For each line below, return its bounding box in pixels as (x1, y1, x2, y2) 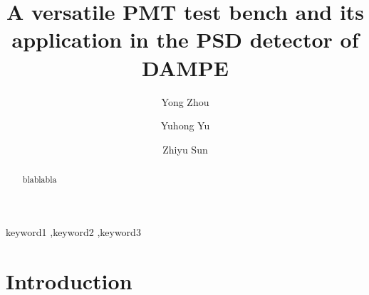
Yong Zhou (161, 94, 209, 109)
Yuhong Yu (160, 118, 210, 133)
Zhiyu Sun (162, 141, 208, 156)
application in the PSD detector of (11, 25, 359, 54)
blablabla (22, 173, 57, 186)
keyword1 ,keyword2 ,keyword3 (6, 224, 141, 239)
